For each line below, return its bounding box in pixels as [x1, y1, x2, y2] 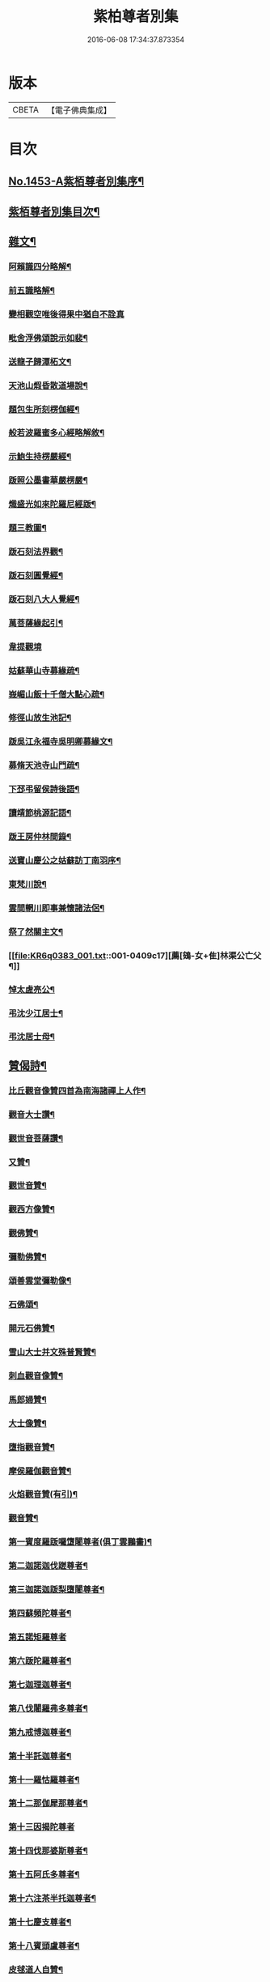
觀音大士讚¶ [8, 1109, 55, 1120]
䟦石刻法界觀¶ [8, 546, 63, 557]
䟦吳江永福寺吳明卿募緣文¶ [8, 736, 113, 748]
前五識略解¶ [8, 284, 55, 296]
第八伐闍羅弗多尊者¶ [8, 1703, 89, 1714]
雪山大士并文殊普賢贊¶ [8, 1346, 97, 1358]
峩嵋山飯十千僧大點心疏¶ [8, 688, 105, 700]
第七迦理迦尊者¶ [8, 1678, 72, 1690]
